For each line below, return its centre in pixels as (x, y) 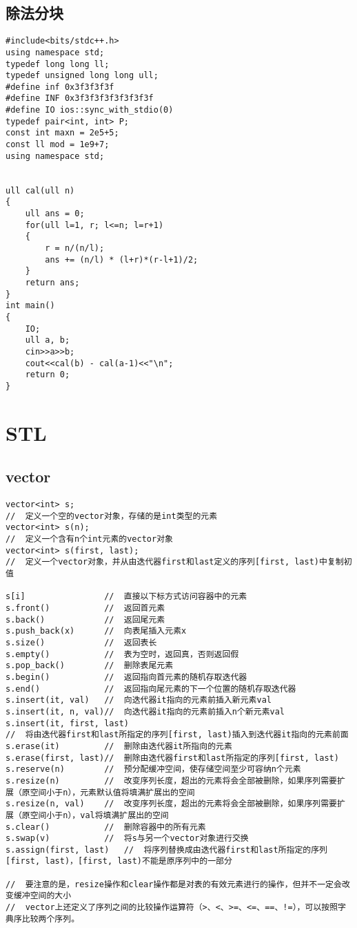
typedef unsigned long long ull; (82, 76)
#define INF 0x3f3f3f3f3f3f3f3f (80, 98)
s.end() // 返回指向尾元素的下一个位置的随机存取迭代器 (151, 689)
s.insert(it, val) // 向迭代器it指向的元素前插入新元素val (139, 700)
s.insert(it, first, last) (67, 723)
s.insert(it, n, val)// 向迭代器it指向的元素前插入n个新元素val (145, 711)
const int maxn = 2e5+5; (62, 133)
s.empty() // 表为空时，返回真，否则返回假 (122, 654)
